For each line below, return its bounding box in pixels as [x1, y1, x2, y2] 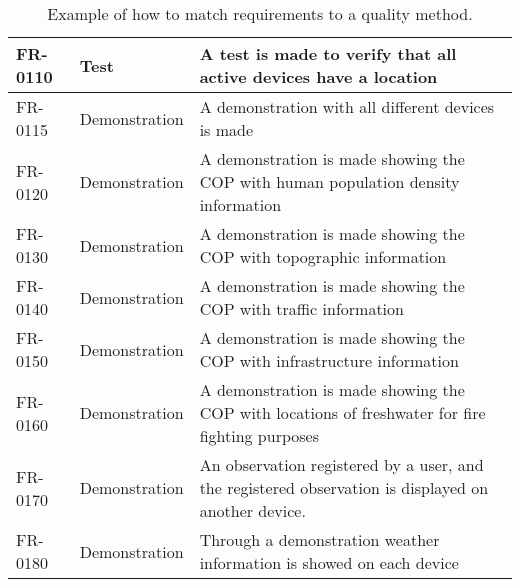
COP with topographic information [199, 245, 447, 268]
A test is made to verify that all [199, 42, 457, 65]
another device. [199, 499, 306, 522]
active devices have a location [199, 65, 438, 88]
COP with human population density [199, 170, 460, 193]
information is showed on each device [199, 551, 459, 574]
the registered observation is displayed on [199, 476, 489, 499]
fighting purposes [199, 424, 319, 447]
